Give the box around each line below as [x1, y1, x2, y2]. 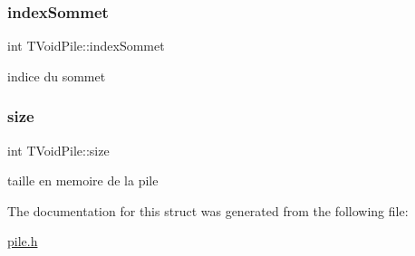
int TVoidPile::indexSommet [7, 36, 165, 55]
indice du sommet [7, 66, 106, 85]
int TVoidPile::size [7, 140, 110, 159]
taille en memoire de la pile [7, 171, 159, 190]
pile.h [7, 232, 38, 251]
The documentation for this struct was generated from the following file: [7, 201, 409, 220]
